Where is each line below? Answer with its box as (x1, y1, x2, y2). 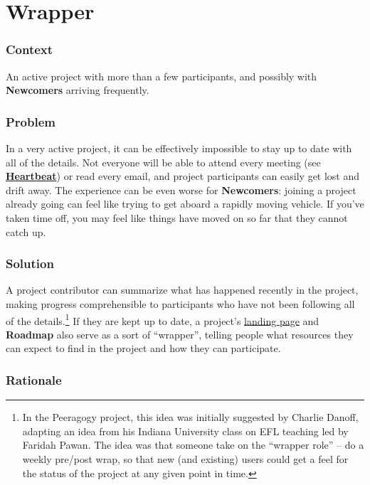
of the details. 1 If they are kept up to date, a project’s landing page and (6, 311, 319, 328)
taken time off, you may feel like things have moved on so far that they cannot (6, 210, 348, 225)
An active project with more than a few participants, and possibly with (6, 68, 317, 83)
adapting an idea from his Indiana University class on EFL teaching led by (22, 423, 349, 438)
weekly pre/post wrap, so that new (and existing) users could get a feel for (22, 452, 349, 466)
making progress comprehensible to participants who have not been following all (6, 296, 355, 311)
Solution (6, 255, 54, 272)
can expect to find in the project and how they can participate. (6, 341, 281, 356)
